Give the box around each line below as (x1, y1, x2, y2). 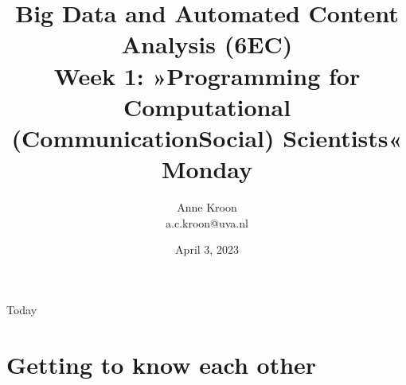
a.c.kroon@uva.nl (166, 214, 248, 231)
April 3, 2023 (175, 241, 239, 258)
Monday (161, 153, 253, 185)
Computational (123, 90, 291, 122)
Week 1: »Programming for (53, 59, 361, 91)
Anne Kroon (177, 199, 237, 216)
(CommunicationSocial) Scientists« (11, 121, 403, 154)
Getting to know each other (6, 348, 317, 380)
